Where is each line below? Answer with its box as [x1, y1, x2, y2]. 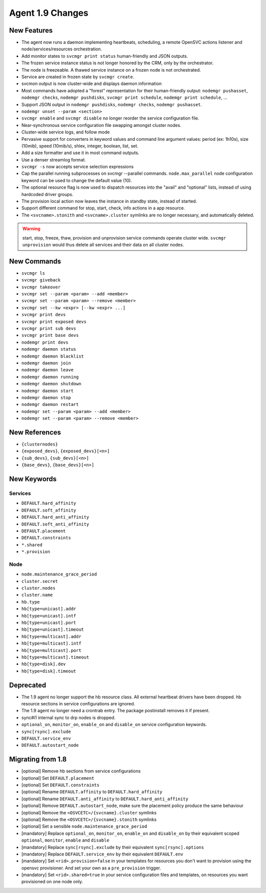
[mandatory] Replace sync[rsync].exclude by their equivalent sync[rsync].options [21, 844, 204, 850]
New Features [9, 26, 53, 35]
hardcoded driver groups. [21, 191, 74, 197]
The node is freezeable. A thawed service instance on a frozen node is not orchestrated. [21, 67, 201, 73]
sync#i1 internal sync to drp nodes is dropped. [21, 714, 116, 721]
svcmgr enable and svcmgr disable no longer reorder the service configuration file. [21, 115, 199, 121]
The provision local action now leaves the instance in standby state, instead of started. [21, 198, 197, 204]
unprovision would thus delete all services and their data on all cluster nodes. [22, 242, 184, 247]
